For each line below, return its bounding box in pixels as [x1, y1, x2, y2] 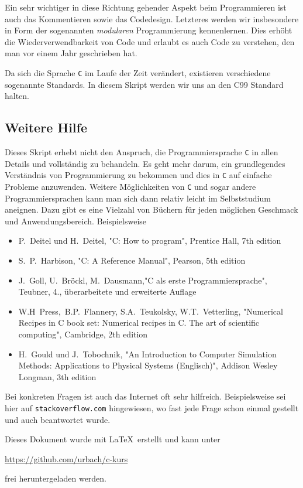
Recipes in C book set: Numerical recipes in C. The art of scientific [18, 316, 260, 329]
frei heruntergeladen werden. [5, 472, 107, 484]
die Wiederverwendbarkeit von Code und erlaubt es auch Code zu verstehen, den [5, 35, 295, 47]
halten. [5, 90, 30, 102]
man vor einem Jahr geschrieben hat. [5, 47, 137, 59]
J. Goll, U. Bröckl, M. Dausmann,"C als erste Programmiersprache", [18, 274, 267, 286]
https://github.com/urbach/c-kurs [5, 452, 128, 465]
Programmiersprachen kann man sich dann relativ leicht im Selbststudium [5, 192, 271, 204]
